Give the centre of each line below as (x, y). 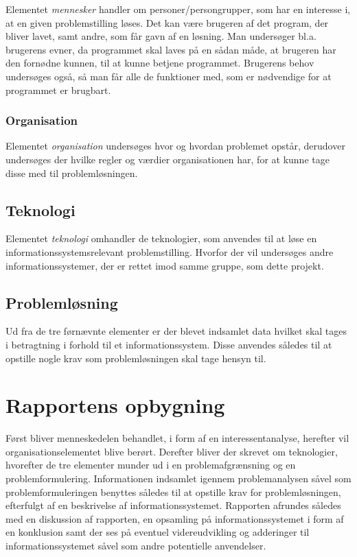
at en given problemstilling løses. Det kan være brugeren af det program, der (167, 22)
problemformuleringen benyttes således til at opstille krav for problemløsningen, (173, 491)
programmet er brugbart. (58, 90)
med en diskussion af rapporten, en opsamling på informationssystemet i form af (175, 518)
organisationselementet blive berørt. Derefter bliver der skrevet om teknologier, (172, 451)
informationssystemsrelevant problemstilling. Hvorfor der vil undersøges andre (170, 251)
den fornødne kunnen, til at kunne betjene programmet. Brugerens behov (160, 63)
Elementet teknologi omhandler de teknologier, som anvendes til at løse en (161, 238)
